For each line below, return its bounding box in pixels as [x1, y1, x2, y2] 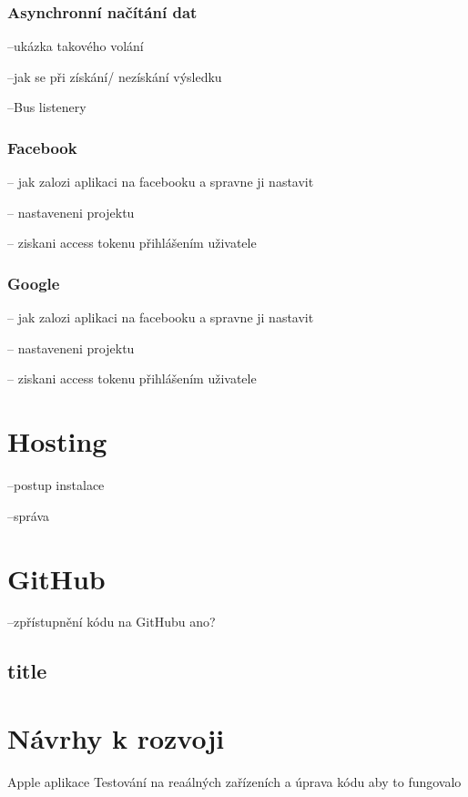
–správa [7, 506, 50, 525]
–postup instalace [7, 475, 105, 495]
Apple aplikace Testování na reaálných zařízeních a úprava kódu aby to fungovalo [7, 771, 462, 791]
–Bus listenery [7, 97, 86, 117]
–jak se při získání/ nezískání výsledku [7, 66, 222, 86]
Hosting [7, 423, 107, 460]
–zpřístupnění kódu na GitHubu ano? [7, 612, 216, 631]
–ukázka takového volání [7, 36, 144, 56]
